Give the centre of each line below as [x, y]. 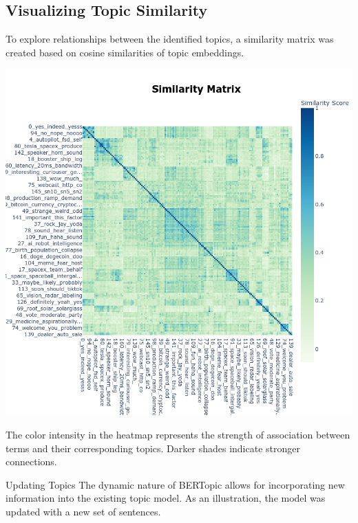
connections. [31, 461]
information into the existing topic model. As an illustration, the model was [166, 498]
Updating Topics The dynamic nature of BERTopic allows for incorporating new [175, 484]
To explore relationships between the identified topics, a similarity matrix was [170, 39]
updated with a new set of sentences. [83, 511]
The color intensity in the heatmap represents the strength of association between [178, 434]
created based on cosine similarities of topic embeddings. [125, 52]
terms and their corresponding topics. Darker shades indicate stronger [153, 448]
